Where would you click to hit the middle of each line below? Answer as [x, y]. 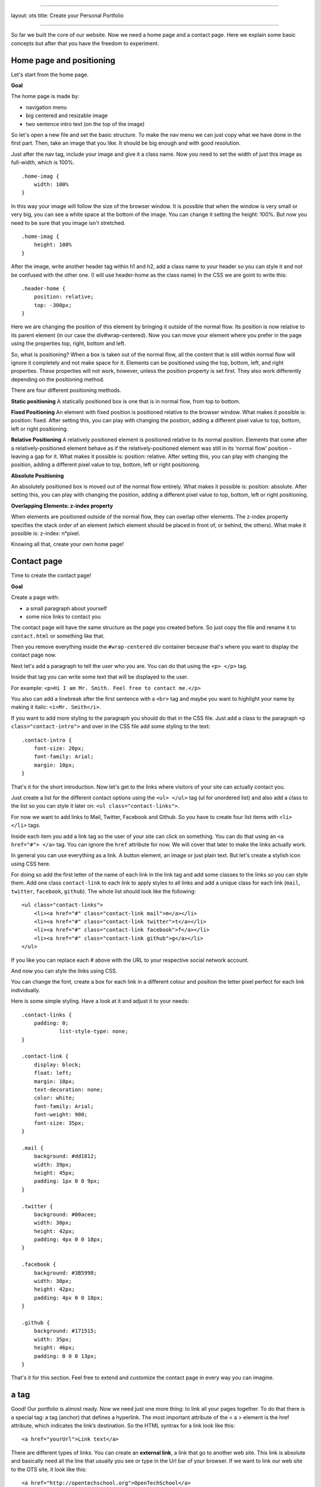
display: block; [57, 1064]
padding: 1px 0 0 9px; [67, 1181]
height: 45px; [54, 1173]
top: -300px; [53, 305]
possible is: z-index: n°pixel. [45, 534]
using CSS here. [31, 864]
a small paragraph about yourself [66, 608]
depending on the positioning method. [58, 379]
